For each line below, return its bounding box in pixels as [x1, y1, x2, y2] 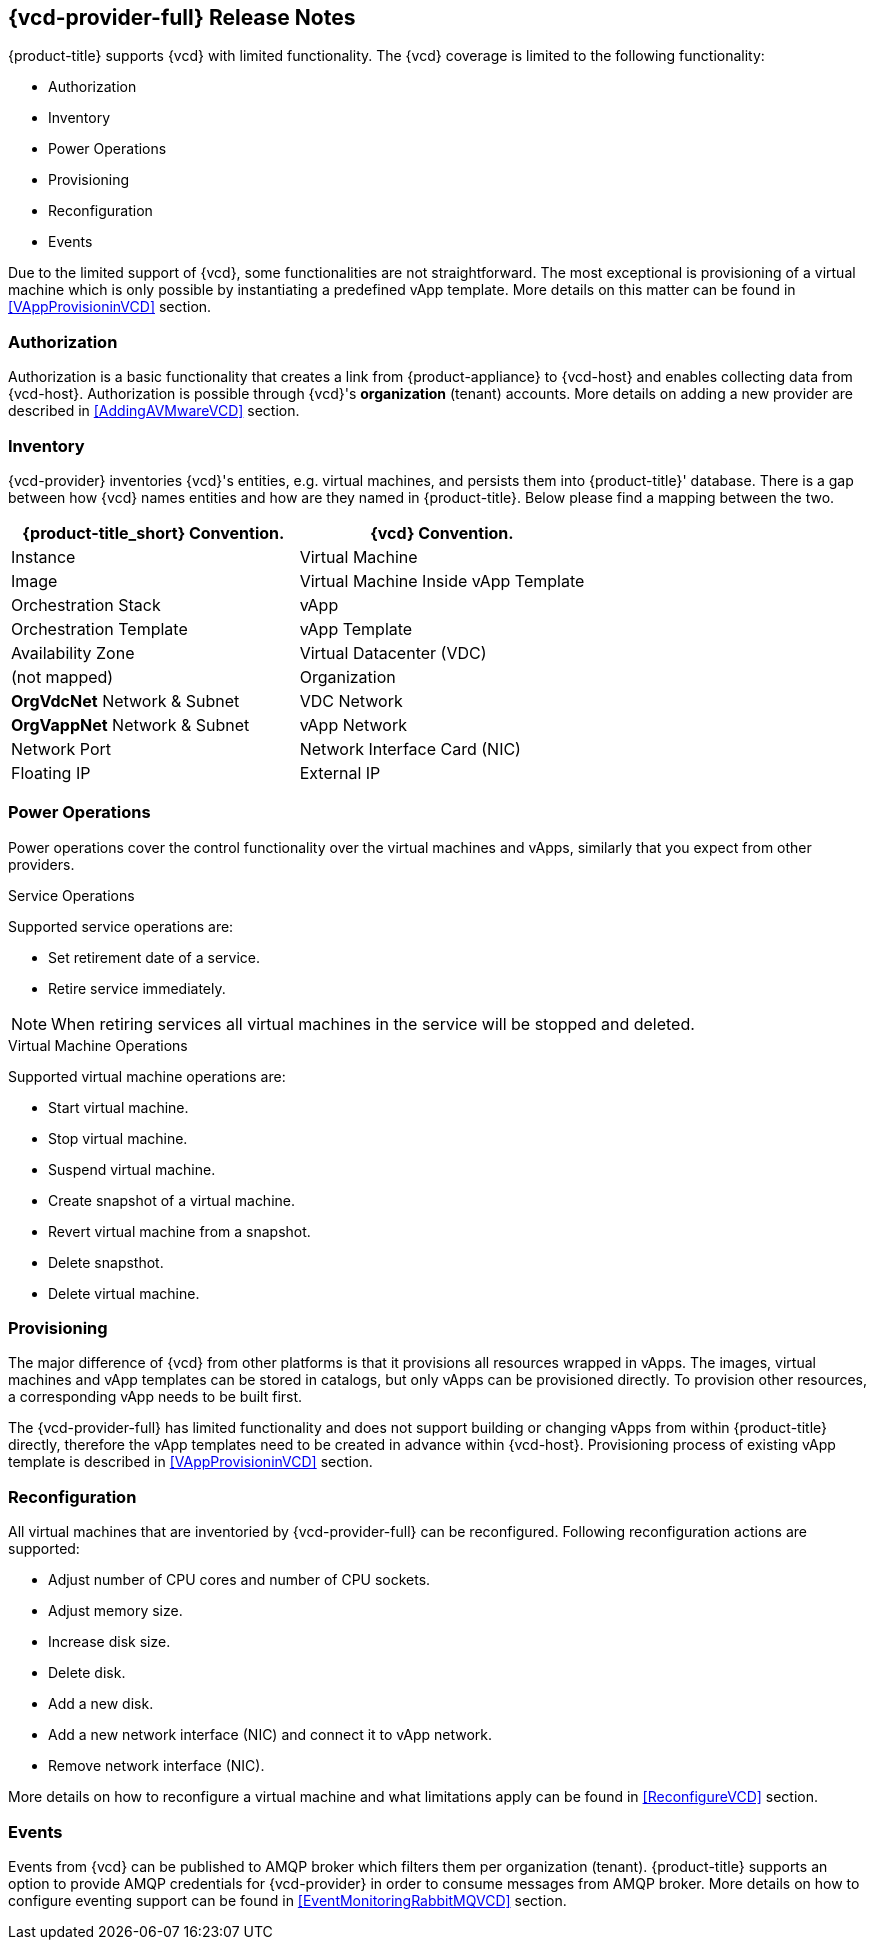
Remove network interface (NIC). [48, 1757, 265, 1775]
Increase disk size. [48, 1633, 171, 1651]
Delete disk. [48, 1664, 126, 1682]
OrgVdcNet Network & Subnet [11, 690, 240, 711]
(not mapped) [11, 666, 114, 687]
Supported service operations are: [8, 917, 234, 935]
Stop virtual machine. [48, 1129, 188, 1147]
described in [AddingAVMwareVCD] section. [8, 402, 300, 420]
